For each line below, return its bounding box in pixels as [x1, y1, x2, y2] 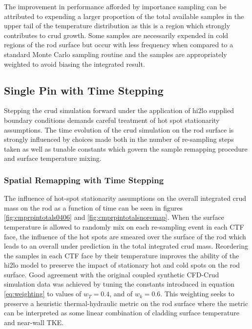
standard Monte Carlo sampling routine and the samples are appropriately [4, 49, 227, 59]
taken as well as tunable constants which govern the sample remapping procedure [4, 143, 248, 154]
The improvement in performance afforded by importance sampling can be [4, 1, 227, 11]
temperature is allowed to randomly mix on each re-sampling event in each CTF [4, 221, 244, 232]
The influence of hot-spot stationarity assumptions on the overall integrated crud [4, 193, 247, 203]
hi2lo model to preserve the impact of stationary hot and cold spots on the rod [4, 260, 240, 270]
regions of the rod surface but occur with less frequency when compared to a [4, 39, 233, 50]
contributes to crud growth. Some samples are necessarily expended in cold [4, 30, 229, 40]
